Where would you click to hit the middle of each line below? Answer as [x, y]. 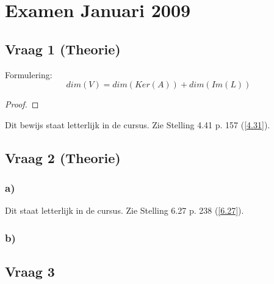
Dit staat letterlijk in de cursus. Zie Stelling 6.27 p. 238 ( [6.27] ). [124, 210]
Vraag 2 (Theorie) [63, 157]
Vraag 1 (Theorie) [63, 49]
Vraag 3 [30, 271]
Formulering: [29, 74]
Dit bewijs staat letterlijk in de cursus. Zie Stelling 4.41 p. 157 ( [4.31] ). [138, 124]
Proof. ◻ [22, 104]
